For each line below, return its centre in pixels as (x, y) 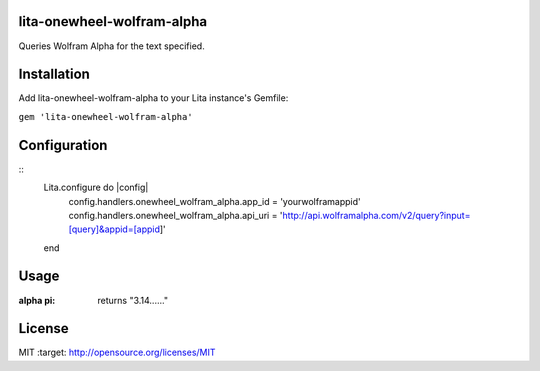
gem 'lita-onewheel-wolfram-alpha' (106, 116)
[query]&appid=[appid (114, 229)
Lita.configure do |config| (96, 187)
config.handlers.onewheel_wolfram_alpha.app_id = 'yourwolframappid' (214, 201)
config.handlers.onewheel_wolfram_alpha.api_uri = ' (176, 215)
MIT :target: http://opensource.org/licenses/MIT (117, 352)
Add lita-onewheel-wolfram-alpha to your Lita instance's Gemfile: (153, 98)
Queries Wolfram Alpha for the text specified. (111, 46)
